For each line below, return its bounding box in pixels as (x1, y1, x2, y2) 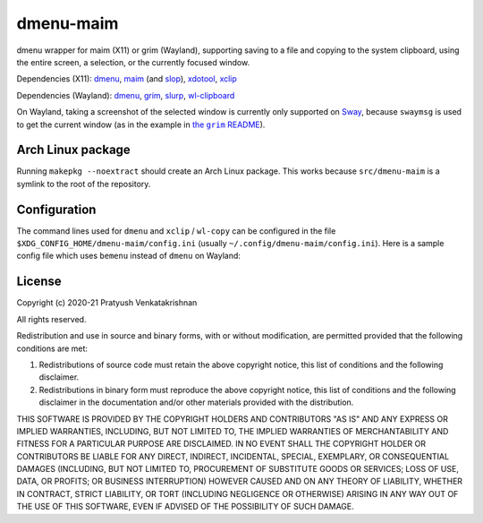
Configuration (16, 201, 97, 217)
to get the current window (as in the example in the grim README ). (16, 119, 266, 130)
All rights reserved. (16, 313, 87, 324)
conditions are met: (16, 343, 89, 354)
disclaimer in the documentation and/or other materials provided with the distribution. (38, 397, 354, 407)
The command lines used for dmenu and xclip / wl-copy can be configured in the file (16, 225, 336, 236)
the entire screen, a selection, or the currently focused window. (16, 56, 250, 67)
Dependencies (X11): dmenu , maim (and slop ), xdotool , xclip (16, 73, 237, 84)
